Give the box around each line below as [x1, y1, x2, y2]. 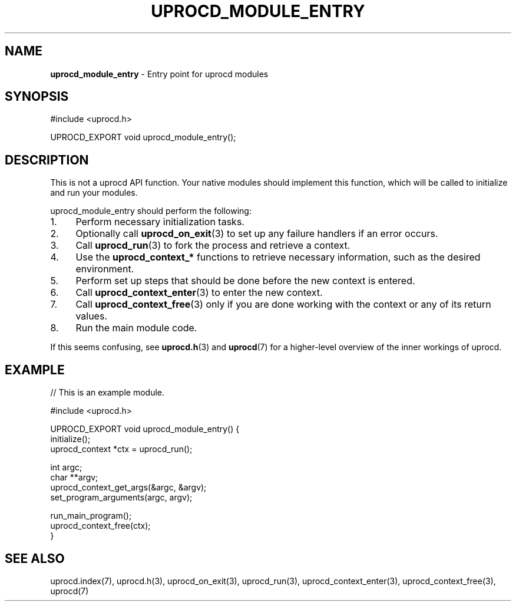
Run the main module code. [75, 322, 197, 334]
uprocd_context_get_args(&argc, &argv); [50, 482, 207, 493]
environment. [75, 263, 134, 275]
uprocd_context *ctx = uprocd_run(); [50, 444, 193, 454]
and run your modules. [50, 187, 138, 198]
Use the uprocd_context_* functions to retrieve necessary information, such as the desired [75, 251, 481, 264]
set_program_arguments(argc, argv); [50, 492, 193, 503]
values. [75, 310, 107, 322]
